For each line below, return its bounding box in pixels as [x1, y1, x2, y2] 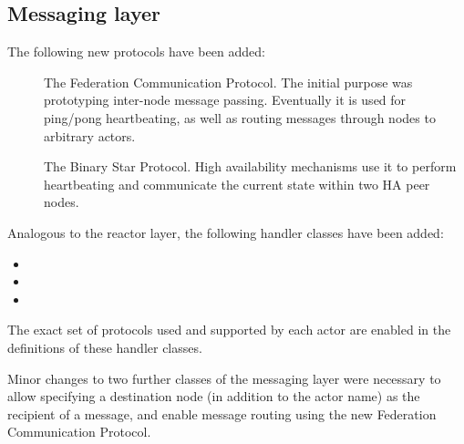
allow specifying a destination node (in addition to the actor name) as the [7, 387, 420, 406]
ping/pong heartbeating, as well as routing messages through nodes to [44, 108, 436, 127]
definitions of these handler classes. [7, 337, 202, 356]
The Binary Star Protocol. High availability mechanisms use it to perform [44, 157, 457, 176]
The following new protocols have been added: [7, 42, 265, 61]
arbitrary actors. [44, 126, 136, 145]
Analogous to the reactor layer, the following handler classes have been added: [7, 222, 444, 242]
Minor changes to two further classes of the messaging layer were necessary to [7, 368, 441, 387]
